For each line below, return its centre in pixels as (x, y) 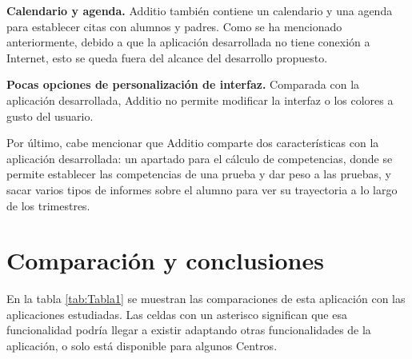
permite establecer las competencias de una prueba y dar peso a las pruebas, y (199, 174)
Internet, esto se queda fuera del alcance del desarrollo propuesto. (167, 57)
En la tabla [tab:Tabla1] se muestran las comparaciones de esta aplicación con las (206, 299)
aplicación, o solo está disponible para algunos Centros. (142, 346)
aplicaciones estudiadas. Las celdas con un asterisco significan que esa (177, 314)
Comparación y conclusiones (165, 260)
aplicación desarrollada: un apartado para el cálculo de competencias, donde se (200, 158)
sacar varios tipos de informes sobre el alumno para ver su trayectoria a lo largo (202, 189)
